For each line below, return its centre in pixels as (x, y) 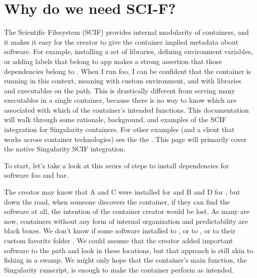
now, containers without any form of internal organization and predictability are (126, 221)
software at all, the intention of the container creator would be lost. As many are (127, 211)
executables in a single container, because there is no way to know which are (120, 100)
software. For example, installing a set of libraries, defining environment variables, (128, 51)
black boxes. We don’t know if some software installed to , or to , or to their (120, 231)
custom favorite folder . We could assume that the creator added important (119, 240)
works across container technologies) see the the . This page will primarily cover (126, 139)
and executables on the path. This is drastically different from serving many (120, 90)
